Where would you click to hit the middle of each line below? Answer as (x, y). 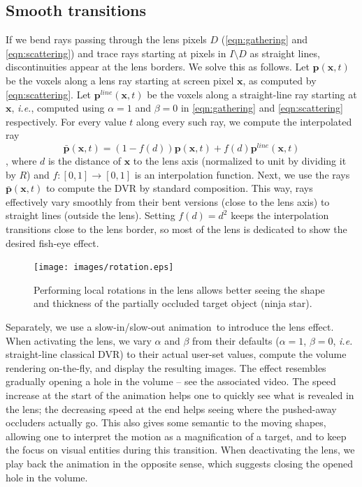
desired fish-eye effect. (52, 242)
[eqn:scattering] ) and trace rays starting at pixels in (116, 53)
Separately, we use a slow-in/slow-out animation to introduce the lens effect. (170, 327)
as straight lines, (285, 53)
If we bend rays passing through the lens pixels (106, 39)
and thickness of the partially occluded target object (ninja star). (173, 303)
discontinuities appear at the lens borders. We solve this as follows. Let (158, 67)
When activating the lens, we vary (79, 340)
